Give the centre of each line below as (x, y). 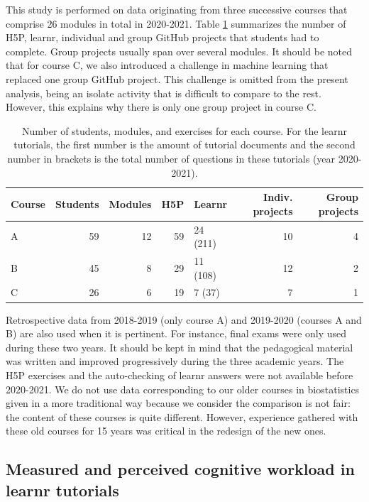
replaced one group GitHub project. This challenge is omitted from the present (177, 78)
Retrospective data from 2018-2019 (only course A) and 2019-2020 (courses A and (184, 319)
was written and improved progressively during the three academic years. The (175, 361)
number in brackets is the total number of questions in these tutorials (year (171, 158)
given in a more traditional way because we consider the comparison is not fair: (178, 403)
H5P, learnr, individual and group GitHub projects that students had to (163, 37)
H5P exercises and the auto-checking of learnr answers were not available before (180, 375)
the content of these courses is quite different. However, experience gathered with (182, 416)
